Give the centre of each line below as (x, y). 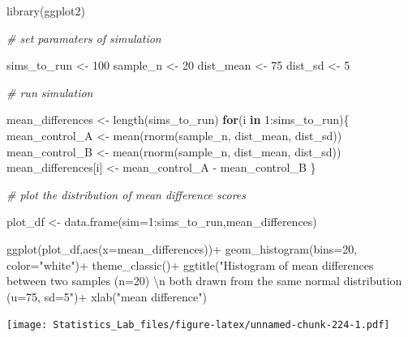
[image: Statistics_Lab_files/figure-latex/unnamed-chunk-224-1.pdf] (198, 325)
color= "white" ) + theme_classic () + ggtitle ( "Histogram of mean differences (190, 264)
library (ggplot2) (46, 11)
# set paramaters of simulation (84, 38)
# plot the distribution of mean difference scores (127, 194)
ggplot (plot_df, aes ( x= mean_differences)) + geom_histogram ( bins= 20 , (182, 248)
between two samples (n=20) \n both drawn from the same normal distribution (204, 281)
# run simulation (50, 92)
